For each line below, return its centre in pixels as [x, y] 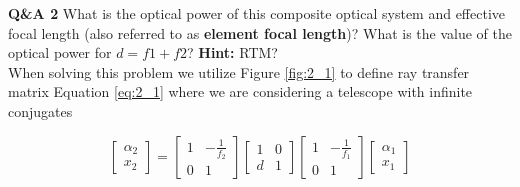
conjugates [40, 110]
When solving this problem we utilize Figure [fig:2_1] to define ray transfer [239, 71]
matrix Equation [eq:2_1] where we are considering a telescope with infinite [240, 91]
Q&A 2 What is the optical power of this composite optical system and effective [257, 13]
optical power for [60, 52]
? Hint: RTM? [232, 52]
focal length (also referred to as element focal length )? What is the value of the [260, 32]
